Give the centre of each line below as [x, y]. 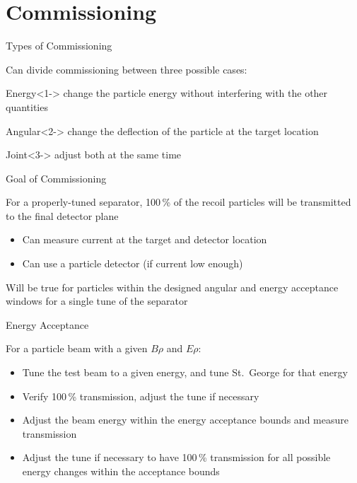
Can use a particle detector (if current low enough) [133, 263]
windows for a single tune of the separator [97, 301]
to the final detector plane [62, 215]
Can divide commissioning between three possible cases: [127, 69]
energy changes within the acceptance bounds [121, 471]
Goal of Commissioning [56, 178]
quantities [27, 106]
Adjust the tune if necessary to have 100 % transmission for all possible [176, 457]
